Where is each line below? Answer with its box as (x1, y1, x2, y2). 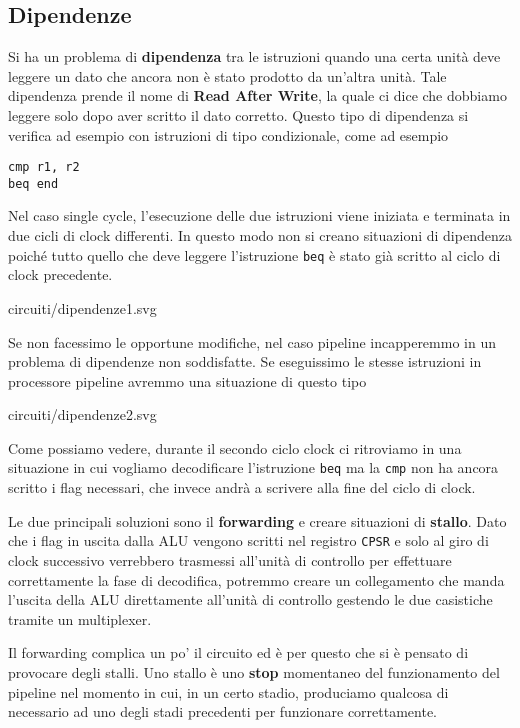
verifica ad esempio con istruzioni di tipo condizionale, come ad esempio (8, 124, 449, 145)
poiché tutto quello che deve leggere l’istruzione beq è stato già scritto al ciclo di (8, 244, 501, 265)
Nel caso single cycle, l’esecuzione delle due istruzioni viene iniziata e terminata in (8, 205, 511, 226)
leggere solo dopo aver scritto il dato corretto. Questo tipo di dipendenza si (8, 104, 469, 125)
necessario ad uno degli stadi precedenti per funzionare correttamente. (8, 701, 438, 722)
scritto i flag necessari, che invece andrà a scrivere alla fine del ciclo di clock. (8, 477, 476, 498)
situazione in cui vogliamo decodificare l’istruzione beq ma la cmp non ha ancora (8, 457, 499, 478)
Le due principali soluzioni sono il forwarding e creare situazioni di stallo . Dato (8, 510, 507, 531)
